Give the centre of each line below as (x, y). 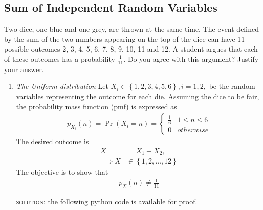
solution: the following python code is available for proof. (107, 202)
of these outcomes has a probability (60, 59)
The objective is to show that (62, 172)
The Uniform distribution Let (62, 86)
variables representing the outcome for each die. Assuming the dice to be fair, (138, 96)
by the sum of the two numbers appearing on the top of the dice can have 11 (125, 39)
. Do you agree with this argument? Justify (191, 59)
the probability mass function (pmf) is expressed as (96, 106)
